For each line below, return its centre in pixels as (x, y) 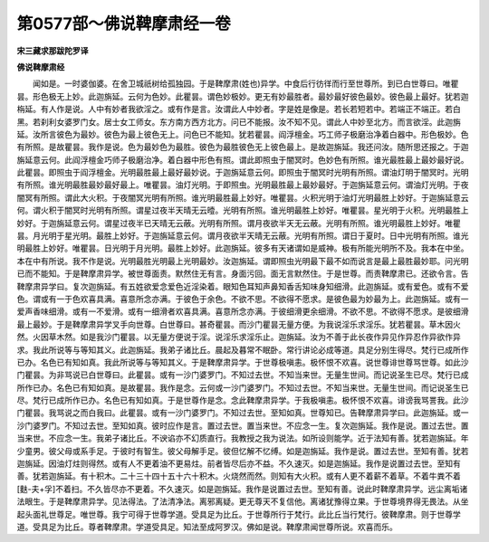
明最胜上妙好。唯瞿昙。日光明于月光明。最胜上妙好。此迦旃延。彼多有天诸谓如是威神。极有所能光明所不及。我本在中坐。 (243, 248)
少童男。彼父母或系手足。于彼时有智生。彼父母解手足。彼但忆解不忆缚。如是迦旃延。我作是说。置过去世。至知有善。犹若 (243, 451)
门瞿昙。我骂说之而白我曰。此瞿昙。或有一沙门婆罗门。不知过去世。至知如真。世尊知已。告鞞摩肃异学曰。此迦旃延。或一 (243, 413)
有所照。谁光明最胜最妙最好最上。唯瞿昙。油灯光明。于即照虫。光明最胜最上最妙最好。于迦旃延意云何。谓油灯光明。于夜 (243, 185)
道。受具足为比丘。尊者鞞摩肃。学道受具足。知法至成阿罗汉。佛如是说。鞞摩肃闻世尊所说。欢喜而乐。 (207, 527)
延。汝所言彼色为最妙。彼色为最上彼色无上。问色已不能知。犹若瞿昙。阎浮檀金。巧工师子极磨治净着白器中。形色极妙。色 (243, 134)
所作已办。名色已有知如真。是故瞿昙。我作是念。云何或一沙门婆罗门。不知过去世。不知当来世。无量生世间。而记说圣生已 (243, 387)
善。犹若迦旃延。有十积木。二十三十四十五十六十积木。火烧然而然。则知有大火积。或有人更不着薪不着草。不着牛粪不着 (239, 476)
